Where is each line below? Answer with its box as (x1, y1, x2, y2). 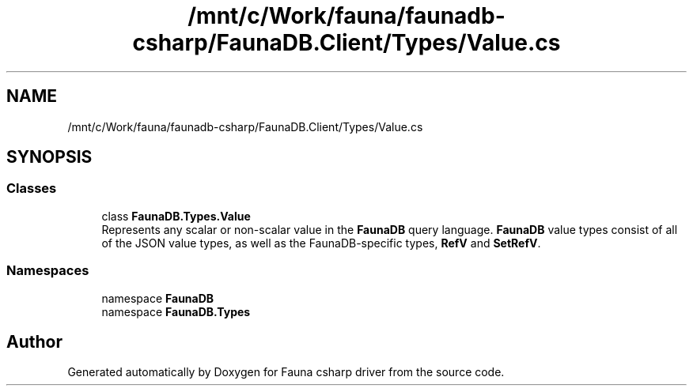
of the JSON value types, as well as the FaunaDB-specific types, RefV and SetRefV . (101, 236, 541, 250)
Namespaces (6, 262, 89, 279)
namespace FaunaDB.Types (101, 304, 251, 318)
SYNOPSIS (6, 147, 93, 168)
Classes (6, 180, 57, 197)
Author (6, 331, 62, 352)
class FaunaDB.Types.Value (101, 209, 251, 223)
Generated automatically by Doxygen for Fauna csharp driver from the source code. (67, 365, 505, 379)
